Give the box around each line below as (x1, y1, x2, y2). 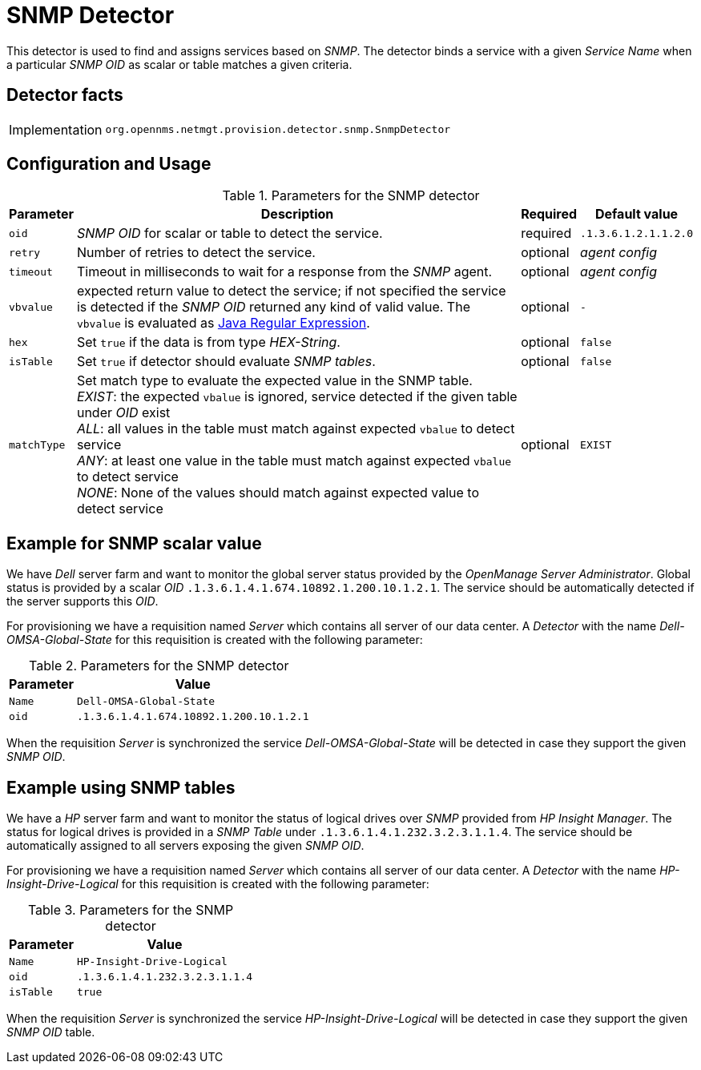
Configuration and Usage (6, 154, 212, 175)
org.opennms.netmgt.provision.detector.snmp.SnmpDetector (105, 123, 451, 136)
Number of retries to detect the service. (76, 244, 316, 261)
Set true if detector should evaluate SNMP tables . (76, 353, 376, 370)
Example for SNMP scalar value (6, 533, 262, 553)
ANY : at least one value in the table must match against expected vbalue (76, 453, 512, 469)
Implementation (9, 121, 103, 138)
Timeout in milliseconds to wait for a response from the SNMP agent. (76, 263, 493, 280)
